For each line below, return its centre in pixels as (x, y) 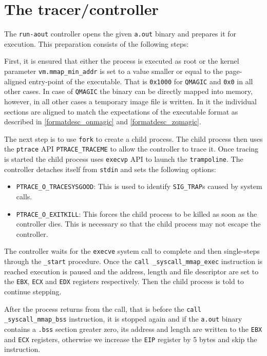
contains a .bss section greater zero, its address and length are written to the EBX (133, 329)
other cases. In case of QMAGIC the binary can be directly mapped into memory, (128, 91)
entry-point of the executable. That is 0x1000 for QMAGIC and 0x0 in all (141, 81)
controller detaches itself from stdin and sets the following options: (110, 169)
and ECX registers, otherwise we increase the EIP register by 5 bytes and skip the (131, 339)
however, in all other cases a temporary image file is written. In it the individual (130, 101)
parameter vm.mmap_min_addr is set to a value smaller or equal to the (113, 71)
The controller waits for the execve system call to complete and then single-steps (132, 251)
